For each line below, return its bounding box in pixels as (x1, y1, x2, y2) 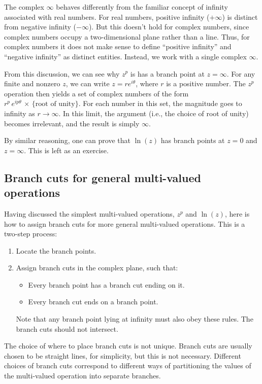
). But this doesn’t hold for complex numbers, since (88, 21, 249, 32)
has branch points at (160, 135, 225, 146)
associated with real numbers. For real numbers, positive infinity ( (4, 11, 210, 22)
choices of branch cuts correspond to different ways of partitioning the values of (4, 360, 251, 371)
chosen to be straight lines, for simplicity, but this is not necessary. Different (4, 350, 241, 361)
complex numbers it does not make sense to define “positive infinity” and (4, 41, 232, 52)
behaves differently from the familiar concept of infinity (56, 2, 228, 12)
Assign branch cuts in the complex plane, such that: (16, 262, 178, 273)
